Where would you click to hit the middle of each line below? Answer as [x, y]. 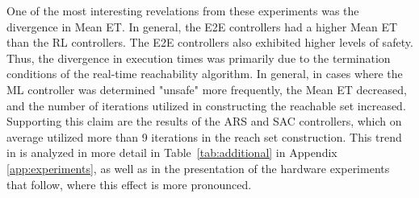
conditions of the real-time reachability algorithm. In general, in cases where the [205, 74]
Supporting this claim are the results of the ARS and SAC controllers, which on [204, 121]
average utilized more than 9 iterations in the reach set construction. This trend [204, 136]
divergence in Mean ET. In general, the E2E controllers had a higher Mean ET [202, 26]
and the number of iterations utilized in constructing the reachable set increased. [206, 105]
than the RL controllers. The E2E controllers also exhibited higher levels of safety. [210, 42]
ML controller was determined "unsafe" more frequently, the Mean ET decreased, [207, 89]
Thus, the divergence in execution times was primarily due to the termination [199, 58]
